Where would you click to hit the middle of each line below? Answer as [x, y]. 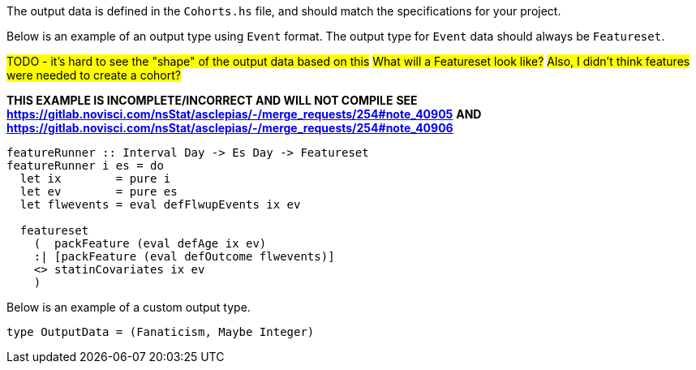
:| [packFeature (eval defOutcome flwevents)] [184, 256]
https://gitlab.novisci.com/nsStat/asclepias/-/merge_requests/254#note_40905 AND [244, 114]
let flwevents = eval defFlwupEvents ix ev [160, 204]
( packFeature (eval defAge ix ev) [150, 243]
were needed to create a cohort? [94, 75]
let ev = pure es [99, 191]
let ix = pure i [95, 179]
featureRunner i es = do [85, 166]
